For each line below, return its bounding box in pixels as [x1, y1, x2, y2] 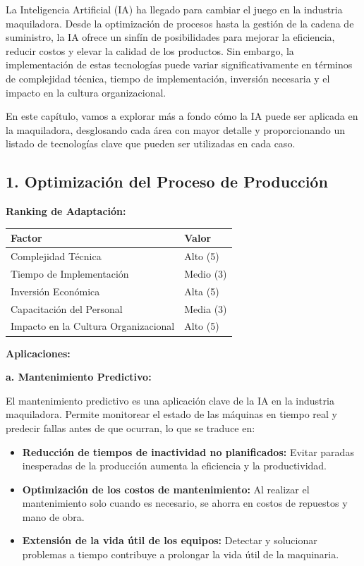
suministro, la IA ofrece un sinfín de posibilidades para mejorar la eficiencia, [6, 30, 335, 44]
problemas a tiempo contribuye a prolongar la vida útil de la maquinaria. [22, 547, 339, 562]
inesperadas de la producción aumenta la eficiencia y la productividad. [22, 458, 327, 473]
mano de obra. [22, 509, 85, 524]
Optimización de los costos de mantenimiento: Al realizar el [22, 481, 310, 496]
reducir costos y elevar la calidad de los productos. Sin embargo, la [6, 43, 294, 58]
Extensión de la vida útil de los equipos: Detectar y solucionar [22, 533, 317, 548]
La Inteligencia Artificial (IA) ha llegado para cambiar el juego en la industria [6, 2, 343, 16]
